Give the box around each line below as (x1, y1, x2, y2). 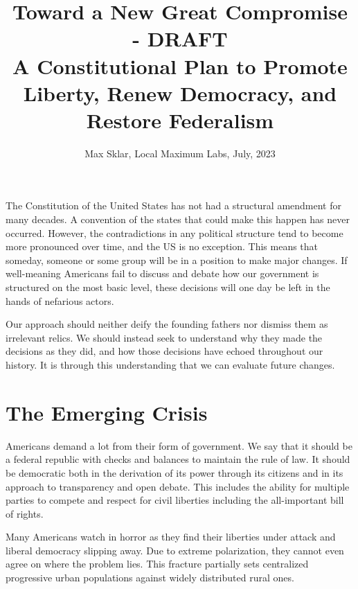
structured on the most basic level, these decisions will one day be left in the (6, 280, 330, 294)
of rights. (6, 506, 44, 520)
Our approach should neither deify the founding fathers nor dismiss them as (6, 317, 328, 331)
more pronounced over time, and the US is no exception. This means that (6, 239, 319, 254)
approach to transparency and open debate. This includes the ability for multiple (6, 479, 350, 493)
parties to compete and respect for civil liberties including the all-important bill (6, 493, 344, 507)
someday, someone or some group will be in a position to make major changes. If (6, 252, 348, 267)
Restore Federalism (86, 105, 274, 134)
